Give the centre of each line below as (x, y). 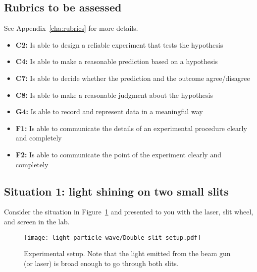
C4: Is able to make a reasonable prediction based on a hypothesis (117, 61)
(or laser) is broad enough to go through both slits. (101, 263)
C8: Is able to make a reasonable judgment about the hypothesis (114, 95)
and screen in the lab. (37, 221)
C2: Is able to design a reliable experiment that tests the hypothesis (119, 44)
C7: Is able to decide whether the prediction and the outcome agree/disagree (133, 78)
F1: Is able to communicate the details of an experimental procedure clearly (131, 128)
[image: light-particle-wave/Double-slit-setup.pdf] (112, 238)
